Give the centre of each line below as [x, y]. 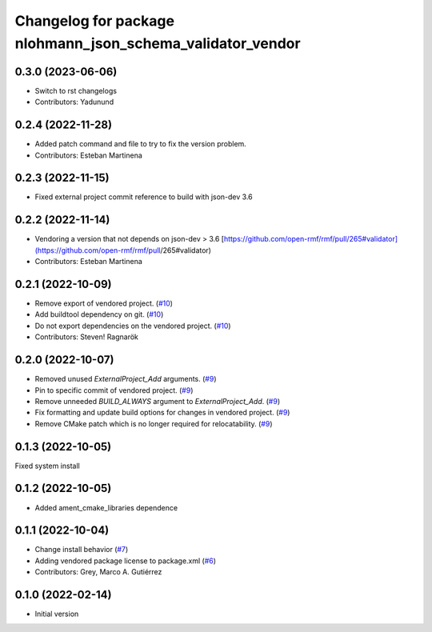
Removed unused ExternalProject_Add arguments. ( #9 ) [126, 379]
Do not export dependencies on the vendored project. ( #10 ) [133, 326]
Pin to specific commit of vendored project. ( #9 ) [114, 390]
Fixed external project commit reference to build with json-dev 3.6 [144, 197]
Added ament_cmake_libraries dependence [106, 507]
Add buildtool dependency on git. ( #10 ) [99, 314]
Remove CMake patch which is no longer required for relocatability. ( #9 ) [154, 423]
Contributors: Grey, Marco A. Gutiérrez [98, 572]
